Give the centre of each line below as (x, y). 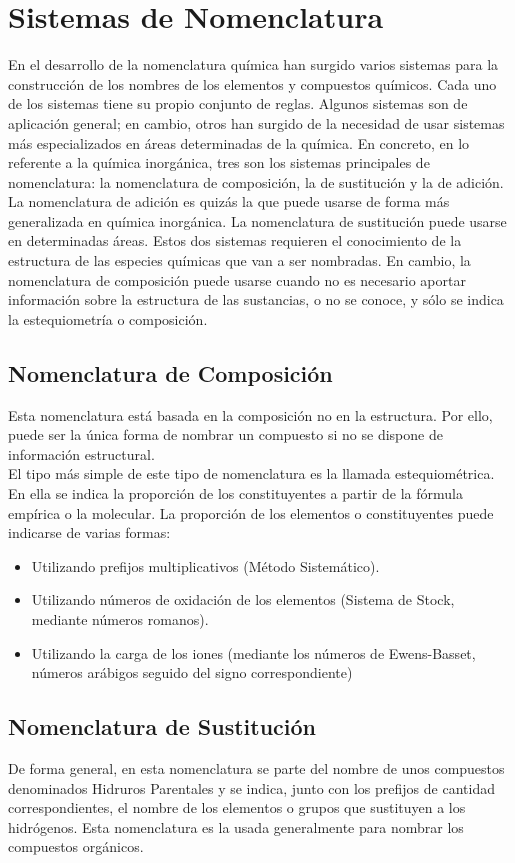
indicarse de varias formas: (89, 532)
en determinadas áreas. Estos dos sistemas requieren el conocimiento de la (235, 240)
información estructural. (81, 453)
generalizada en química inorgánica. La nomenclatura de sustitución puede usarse (257, 220)
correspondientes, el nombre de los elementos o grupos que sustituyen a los (237, 807)
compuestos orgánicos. (76, 846)
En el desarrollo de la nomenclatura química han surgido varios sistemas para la (253, 64)
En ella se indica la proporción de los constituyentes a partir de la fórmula (235, 493)
